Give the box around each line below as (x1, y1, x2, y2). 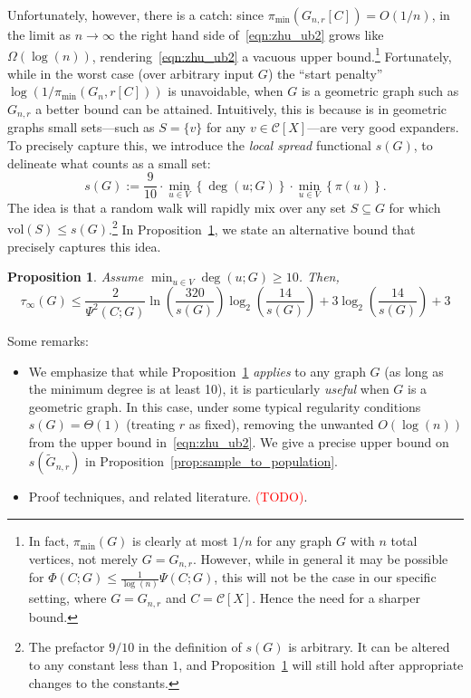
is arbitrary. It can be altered (288, 637, 450, 656)
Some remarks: (7, 330, 89, 349)
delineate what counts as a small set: (7, 153, 211, 172)
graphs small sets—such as (7, 118, 155, 137)
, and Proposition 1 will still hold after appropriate (178, 655, 464, 674)
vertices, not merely (28, 549, 139, 568)
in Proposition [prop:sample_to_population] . (85, 452, 338, 471)
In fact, (28, 531, 70, 550)
